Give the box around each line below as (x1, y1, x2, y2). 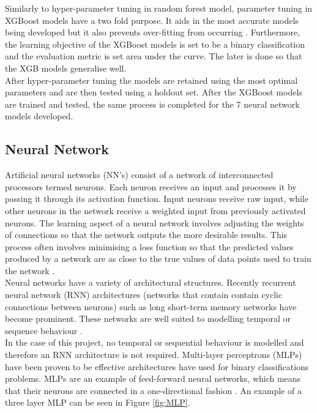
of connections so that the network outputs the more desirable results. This (5, 228, 288, 241)
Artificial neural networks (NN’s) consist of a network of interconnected (5, 168, 274, 181)
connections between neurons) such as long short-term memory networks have (5, 300, 297, 313)
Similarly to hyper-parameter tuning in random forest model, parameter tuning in (5, 2, 313, 14)
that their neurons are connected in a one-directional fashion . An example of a (5, 384, 302, 396)
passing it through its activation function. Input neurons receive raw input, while (5, 192, 308, 205)
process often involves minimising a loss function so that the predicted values (5, 240, 294, 253)
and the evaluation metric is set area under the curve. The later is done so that (5, 50, 302, 62)
